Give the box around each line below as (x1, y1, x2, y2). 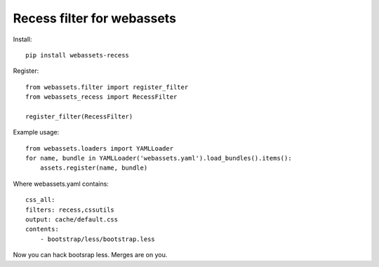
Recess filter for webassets (13, 11, 177, 26)
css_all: (25, 196, 55, 204)
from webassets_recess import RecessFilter (25, 93, 178, 101)
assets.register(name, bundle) (39, 164, 148, 172)
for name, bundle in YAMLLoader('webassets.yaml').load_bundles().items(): (25, 154, 292, 163)
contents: (25, 225, 59, 233)
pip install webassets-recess (25, 51, 130, 59)
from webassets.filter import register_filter (25, 83, 189, 91)
